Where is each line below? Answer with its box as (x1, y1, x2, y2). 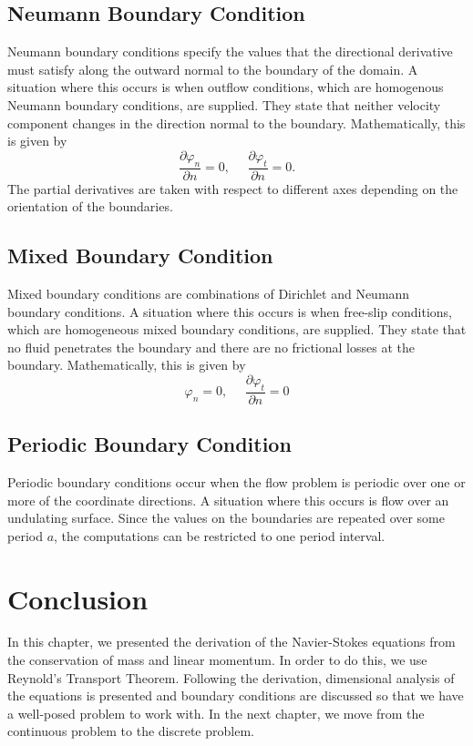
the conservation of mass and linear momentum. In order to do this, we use (7, 650, 427, 669)
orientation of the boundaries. (7, 197, 173, 216)
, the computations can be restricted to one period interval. (54, 526, 386, 545)
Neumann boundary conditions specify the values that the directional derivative (7, 42, 453, 61)
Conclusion (7, 579, 149, 617)
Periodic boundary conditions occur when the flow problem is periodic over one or (7, 472, 466, 491)
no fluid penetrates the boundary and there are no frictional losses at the (7, 337, 415, 356)
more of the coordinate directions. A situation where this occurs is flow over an (7, 490, 449, 509)
